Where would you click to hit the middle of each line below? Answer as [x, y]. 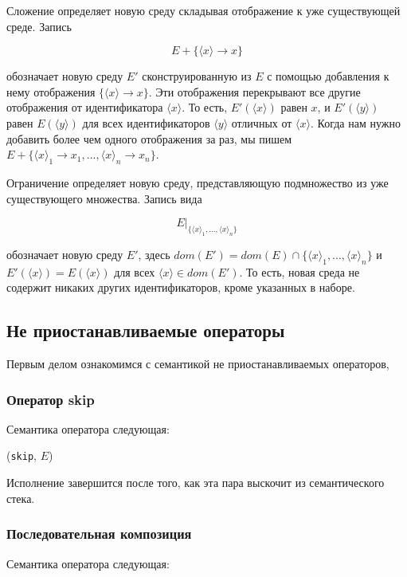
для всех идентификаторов [146, 122]
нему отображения [51, 91]
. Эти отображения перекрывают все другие [254, 91]
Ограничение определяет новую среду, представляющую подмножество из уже [198, 182]
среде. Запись [39, 26]
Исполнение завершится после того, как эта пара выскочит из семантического [196, 483]
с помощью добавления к [328, 76]
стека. [21, 498]
